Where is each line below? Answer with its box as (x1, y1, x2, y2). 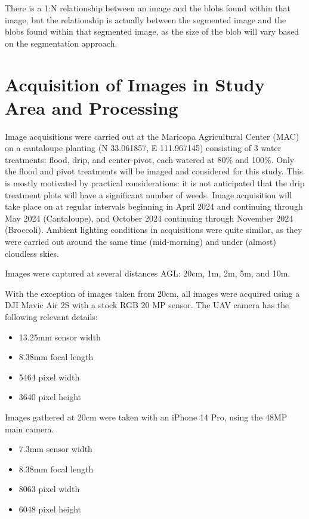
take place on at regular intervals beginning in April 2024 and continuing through (5, 200, 303, 213)
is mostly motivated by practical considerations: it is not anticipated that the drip (5, 177, 305, 189)
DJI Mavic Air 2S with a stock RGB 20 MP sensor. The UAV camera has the (5, 299, 289, 311)
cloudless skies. (5, 247, 59, 259)
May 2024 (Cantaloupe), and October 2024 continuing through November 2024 (5, 211, 293, 224)
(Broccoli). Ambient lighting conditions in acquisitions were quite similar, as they (5, 223, 302, 236)
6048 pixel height (18, 502, 82, 515)
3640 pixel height (18, 391, 82, 403)
